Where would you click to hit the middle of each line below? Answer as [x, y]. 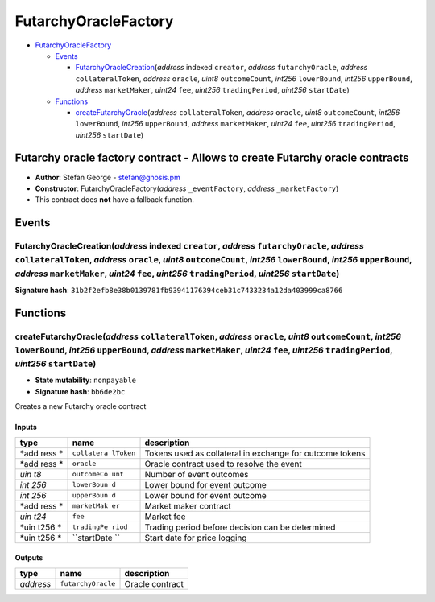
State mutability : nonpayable [86, 380]
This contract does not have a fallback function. [115, 200]
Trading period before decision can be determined [240, 527]
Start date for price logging [196, 538]
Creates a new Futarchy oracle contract [81, 406]
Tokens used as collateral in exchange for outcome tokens [255, 453]
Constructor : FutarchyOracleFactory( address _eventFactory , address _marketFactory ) [187, 188]
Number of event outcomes [197, 474]
